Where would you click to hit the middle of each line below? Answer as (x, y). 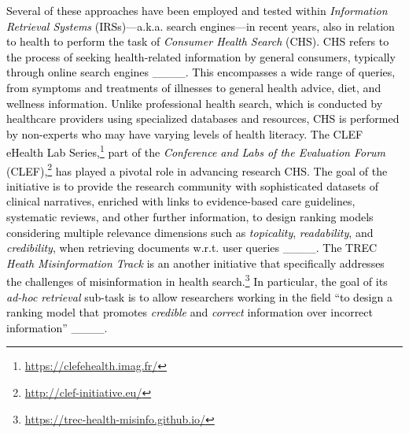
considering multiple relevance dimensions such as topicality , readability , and (190, 232)
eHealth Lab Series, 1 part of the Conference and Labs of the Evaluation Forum (196, 151)
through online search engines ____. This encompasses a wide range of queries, (201, 72)
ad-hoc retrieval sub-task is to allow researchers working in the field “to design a (199, 296)
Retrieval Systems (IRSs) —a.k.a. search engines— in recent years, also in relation (201, 26)
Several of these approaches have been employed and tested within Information (197, 10)
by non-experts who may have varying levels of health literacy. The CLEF (185, 133)
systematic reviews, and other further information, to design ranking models (190, 217)
